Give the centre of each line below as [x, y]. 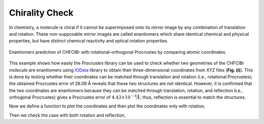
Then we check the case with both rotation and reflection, [67, 115]
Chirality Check [41, 13]
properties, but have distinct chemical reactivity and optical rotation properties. [89, 41]
